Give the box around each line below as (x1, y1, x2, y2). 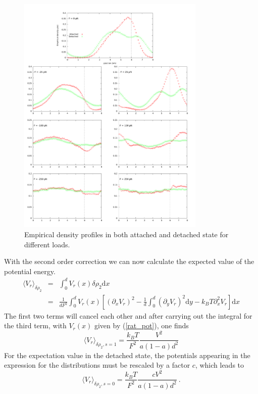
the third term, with (4, 320, 67, 331)
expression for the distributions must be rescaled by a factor (4, 360, 190, 370)
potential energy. (4, 266, 56, 276)
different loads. (24, 239, 70, 249)
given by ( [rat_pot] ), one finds (94, 320, 189, 331)
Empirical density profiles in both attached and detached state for (24, 229, 229, 239)
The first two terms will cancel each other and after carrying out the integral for (4, 310, 252, 321)
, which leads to (195, 360, 244, 370)
